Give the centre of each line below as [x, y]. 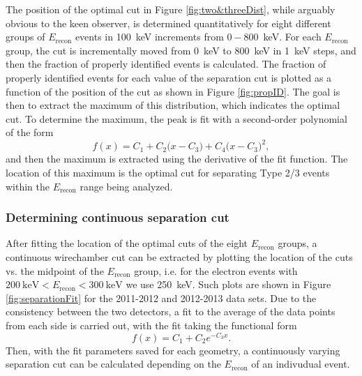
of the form [30, 132]
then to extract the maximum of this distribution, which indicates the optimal [173, 105]
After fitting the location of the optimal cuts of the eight [127, 243]
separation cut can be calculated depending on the [113, 364]
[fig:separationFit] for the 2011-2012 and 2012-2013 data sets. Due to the [161, 298]
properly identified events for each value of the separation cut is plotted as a [169, 77]
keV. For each [292, 37]
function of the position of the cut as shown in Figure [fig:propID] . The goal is [173, 91]
